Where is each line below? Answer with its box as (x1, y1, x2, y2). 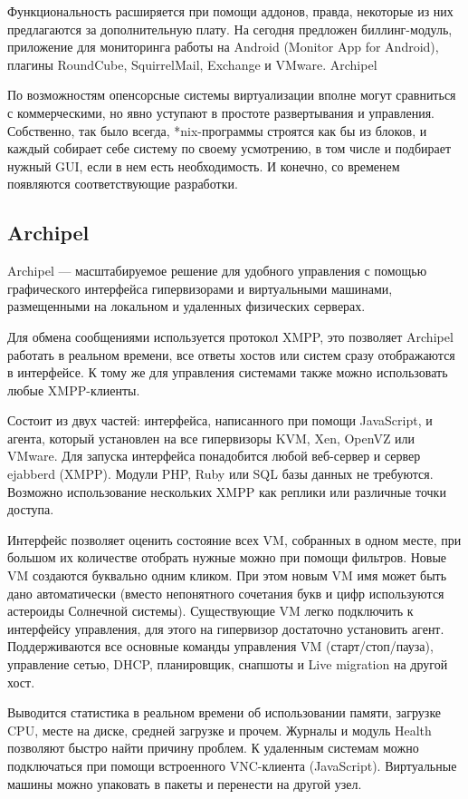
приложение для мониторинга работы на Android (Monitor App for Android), (7, 37, 439, 56)
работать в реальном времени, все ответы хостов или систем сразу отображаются (7, 345, 455, 364)
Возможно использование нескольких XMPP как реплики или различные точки (7, 482, 446, 501)
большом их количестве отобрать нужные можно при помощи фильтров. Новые (7, 548, 447, 567)
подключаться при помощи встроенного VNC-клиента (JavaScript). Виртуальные (7, 755, 457, 775)
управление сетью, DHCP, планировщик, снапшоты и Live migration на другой (7, 655, 448, 674)
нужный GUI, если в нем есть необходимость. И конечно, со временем (7, 156, 400, 175)
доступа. (7, 500, 54, 519)
